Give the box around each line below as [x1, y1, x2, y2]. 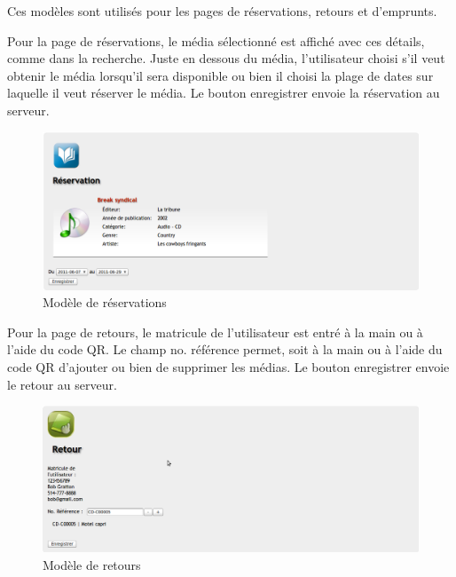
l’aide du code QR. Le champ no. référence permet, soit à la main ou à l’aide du [7, 340, 443, 359]
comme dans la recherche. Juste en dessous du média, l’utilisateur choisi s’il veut [7, 49, 445, 67]
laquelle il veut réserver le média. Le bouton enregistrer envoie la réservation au [7, 83, 440, 102]
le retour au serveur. [7, 375, 117, 393]
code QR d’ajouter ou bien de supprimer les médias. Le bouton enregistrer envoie [7, 357, 450, 375]
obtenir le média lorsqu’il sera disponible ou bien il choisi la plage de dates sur [7, 66, 434, 84]
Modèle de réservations [43, 293, 167, 312]
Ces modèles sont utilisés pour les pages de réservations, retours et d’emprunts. [7, 2, 437, 20]
